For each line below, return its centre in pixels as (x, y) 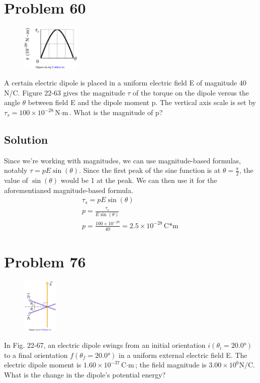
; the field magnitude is (171, 365)
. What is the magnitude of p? (116, 112)
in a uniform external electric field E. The (183, 355)
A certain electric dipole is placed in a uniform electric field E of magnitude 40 (125, 83)
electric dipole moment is (43, 365)
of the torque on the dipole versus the (191, 92)
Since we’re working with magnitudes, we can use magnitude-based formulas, (122, 160)
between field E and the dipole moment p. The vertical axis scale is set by (142, 102)
